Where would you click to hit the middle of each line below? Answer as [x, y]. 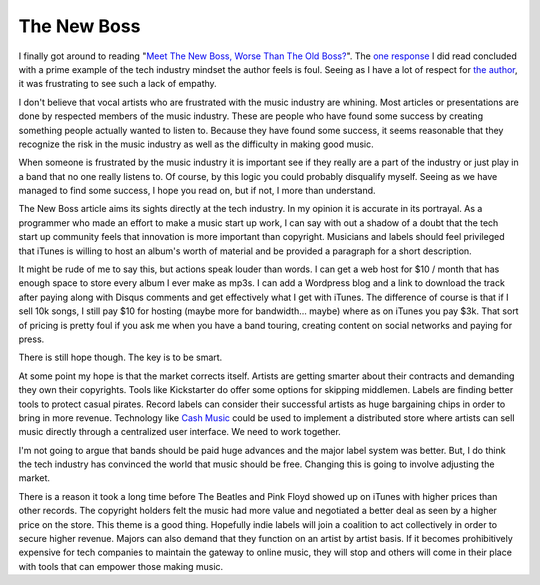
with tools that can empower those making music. [121, 566]
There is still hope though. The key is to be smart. [120, 357]
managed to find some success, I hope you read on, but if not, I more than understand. [197, 191]
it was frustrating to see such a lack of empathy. [117, 84]
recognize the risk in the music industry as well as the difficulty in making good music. [196, 144]
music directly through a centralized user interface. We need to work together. [180, 432]
